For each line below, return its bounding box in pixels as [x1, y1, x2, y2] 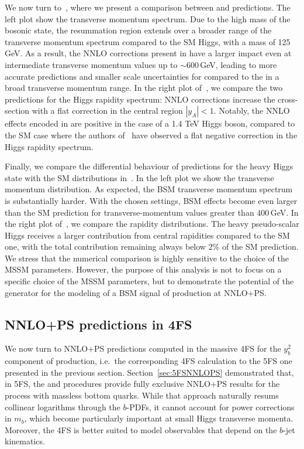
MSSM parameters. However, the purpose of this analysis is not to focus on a [5, 263, 282, 275]
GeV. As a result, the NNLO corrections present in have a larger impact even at [5, 47, 292, 59]
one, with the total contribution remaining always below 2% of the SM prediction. [5, 240, 299, 253]
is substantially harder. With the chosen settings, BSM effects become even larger [5, 194, 298, 206]
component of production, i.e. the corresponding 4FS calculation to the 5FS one [5, 355, 292, 367]
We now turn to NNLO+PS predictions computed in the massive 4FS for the [5, 342, 281, 355]
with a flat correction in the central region [32, 104, 183, 117]
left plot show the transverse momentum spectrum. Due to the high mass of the [5, 12, 291, 25]
